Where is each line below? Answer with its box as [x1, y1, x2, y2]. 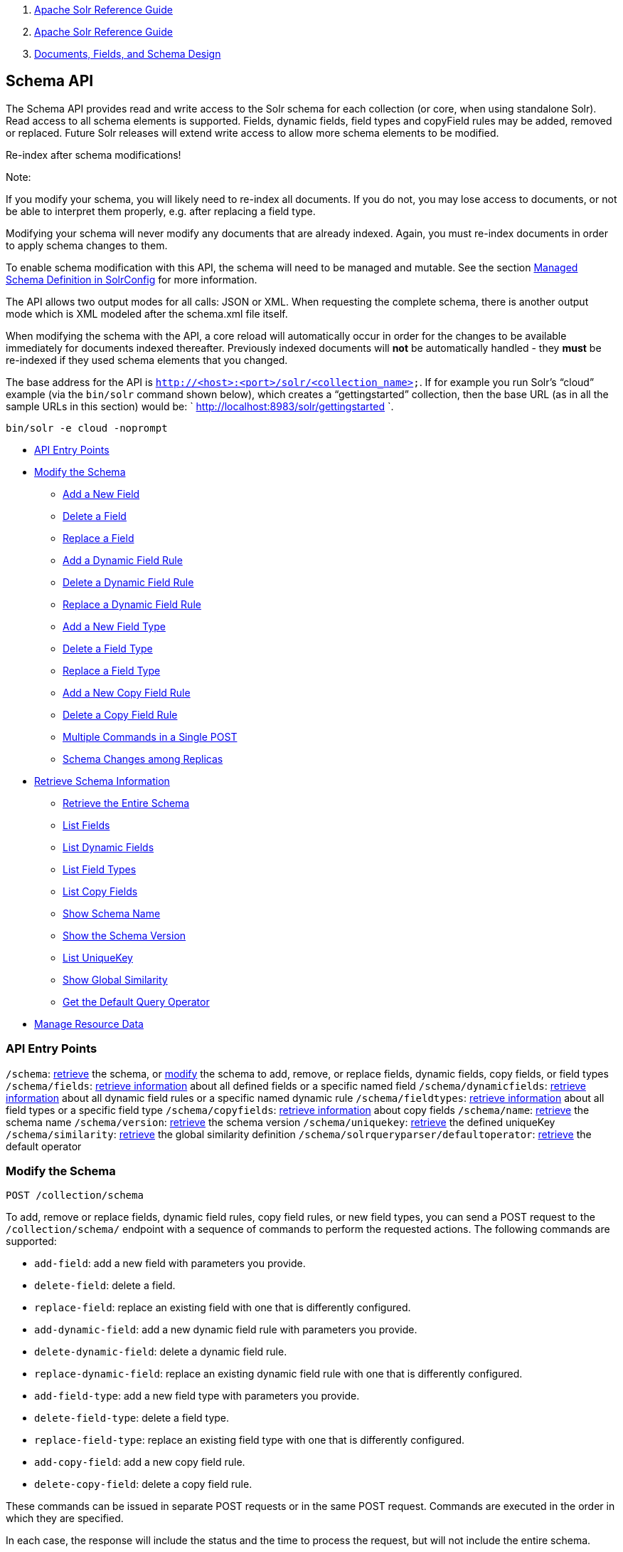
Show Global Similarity [63, 973, 168, 986]
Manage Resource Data [34, 1017, 144, 1030]
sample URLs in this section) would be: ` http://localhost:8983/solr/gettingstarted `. [6, 400, 394, 412]
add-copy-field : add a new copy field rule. [34, 1456, 245, 1469]
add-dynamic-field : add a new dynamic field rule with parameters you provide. [34, 1323, 417, 1336]
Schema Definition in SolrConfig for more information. [6, 273, 257, 286]
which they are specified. [6, 1512, 124, 1525]
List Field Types [63, 863, 137, 875]
